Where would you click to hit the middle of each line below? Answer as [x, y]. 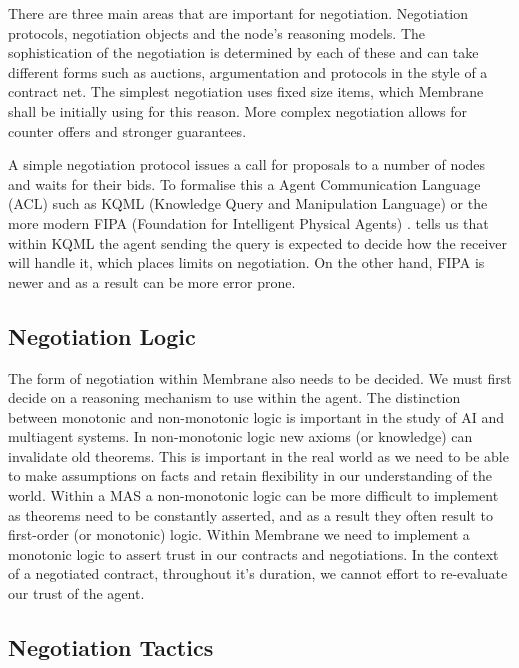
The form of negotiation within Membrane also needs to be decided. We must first [260, 377]
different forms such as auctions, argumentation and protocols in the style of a [248, 71]
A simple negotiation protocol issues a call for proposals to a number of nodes [247, 164]
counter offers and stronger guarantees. [127, 130]
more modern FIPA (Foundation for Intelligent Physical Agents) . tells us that [248, 222]
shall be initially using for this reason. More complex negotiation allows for [238, 110]
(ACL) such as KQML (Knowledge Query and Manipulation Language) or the [248, 203]
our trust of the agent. [76, 593]
